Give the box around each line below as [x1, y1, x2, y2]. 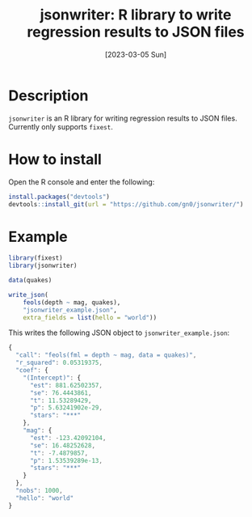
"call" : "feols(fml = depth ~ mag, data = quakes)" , [15, 351, 197, 359]
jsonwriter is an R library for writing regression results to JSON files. [8, 113, 237, 123]
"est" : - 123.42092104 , [29, 434, 107, 442]
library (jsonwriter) [8, 261, 78, 270]
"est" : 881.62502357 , [29, 381, 103, 389]
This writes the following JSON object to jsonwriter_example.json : [8, 328, 230, 337]
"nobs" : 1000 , [15, 487, 63, 495]
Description [8, 87, 89, 104]
